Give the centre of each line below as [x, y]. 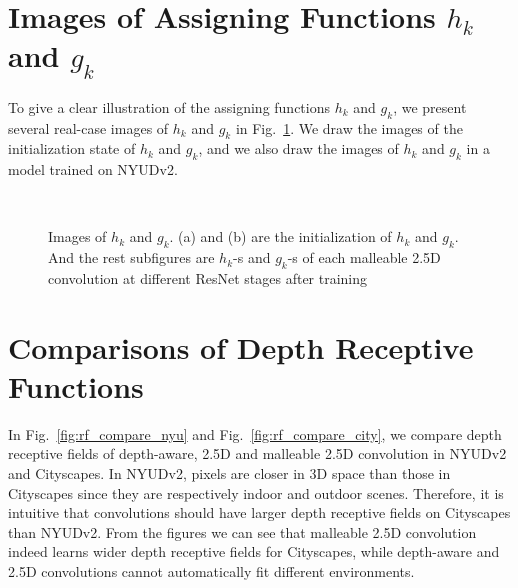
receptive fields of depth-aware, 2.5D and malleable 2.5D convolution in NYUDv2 [257, 453]
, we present [430, 106]
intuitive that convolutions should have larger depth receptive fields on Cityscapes [259, 512]
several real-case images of [88, 127]
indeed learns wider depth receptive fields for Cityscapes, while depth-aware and [254, 551]
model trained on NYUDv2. [93, 169]
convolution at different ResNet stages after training [208, 277]
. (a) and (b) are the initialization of [280, 236]
